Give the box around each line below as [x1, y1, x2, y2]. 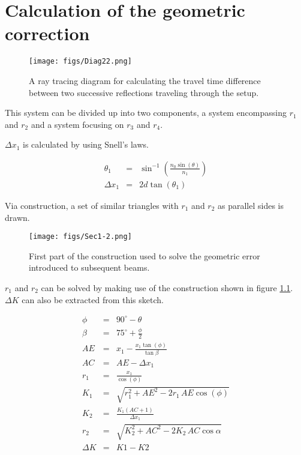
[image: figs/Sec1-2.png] [29, 232, 132, 241]
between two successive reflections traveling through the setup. [29, 86, 259, 98]
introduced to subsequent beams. [29, 261, 150, 274]
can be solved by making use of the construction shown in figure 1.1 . [41, 282, 293, 294]
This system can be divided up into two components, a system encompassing [5, 106, 287, 119]
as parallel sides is [218, 199, 284, 211]
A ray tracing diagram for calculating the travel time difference [29, 74, 261, 86]
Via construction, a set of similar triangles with [5, 199, 179, 211]
